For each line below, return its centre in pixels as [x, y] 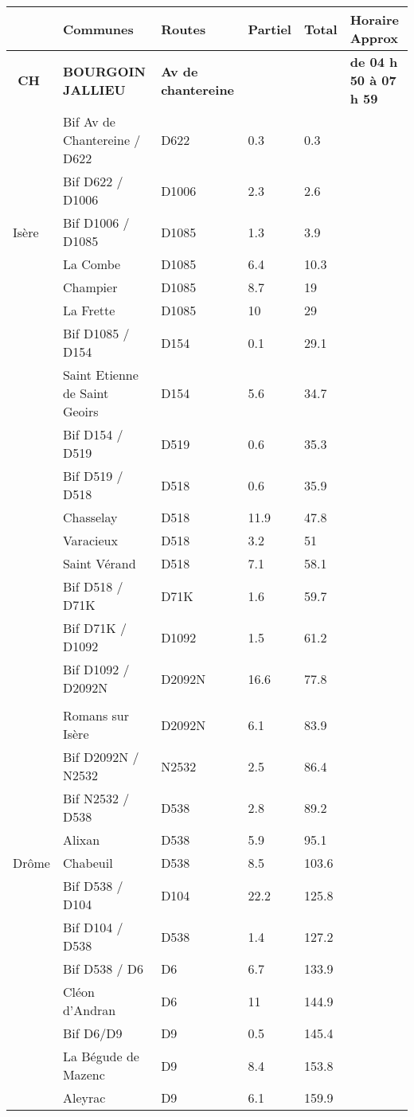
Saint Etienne [100, 375]
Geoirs [80, 411]
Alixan [81, 840]
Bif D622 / [93, 181]
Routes [184, 29]
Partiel [269, 29]
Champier [90, 287]
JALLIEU [94, 89]
